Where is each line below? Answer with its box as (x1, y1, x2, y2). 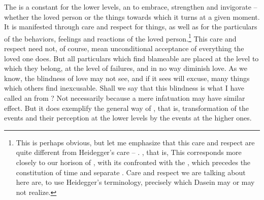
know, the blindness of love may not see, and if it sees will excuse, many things (4, 72, 250, 83)
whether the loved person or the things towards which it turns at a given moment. (4, 11, 260, 22)
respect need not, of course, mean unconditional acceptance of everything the (4, 43, 244, 54)
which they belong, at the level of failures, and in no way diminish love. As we (4, 63, 247, 73)
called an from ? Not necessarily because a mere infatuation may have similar (4, 93, 245, 103)
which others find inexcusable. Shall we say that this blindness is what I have (4, 83, 245, 93)
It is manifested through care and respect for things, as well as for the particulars (4, 21, 257, 32)
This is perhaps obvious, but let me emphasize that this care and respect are (16, 137, 255, 147)
